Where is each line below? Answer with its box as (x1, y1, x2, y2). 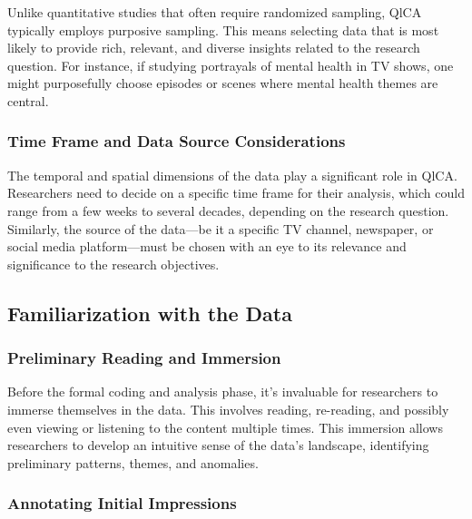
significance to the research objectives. (7, 254, 220, 273)
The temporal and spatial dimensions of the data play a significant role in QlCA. (7, 165, 457, 184)
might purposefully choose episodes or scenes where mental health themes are (7, 73, 438, 93)
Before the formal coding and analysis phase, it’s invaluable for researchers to (7, 382, 438, 401)
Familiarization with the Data (7, 299, 292, 327)
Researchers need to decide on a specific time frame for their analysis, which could (7, 183, 465, 202)
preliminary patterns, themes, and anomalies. (7, 453, 259, 472)
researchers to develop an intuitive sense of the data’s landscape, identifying (7, 436, 429, 455)
